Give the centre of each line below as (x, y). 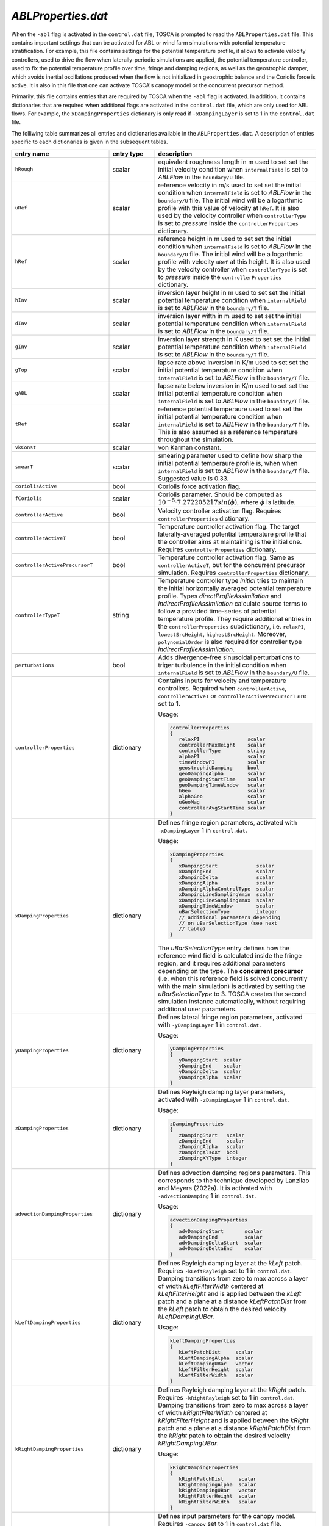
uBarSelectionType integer (228, 912)
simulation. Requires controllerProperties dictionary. (234, 573)
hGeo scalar (222, 790)
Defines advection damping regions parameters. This (234, 1173)
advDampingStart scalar (221, 1231)
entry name (32, 154)
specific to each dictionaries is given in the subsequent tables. (90, 142)
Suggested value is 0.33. (193, 478)
